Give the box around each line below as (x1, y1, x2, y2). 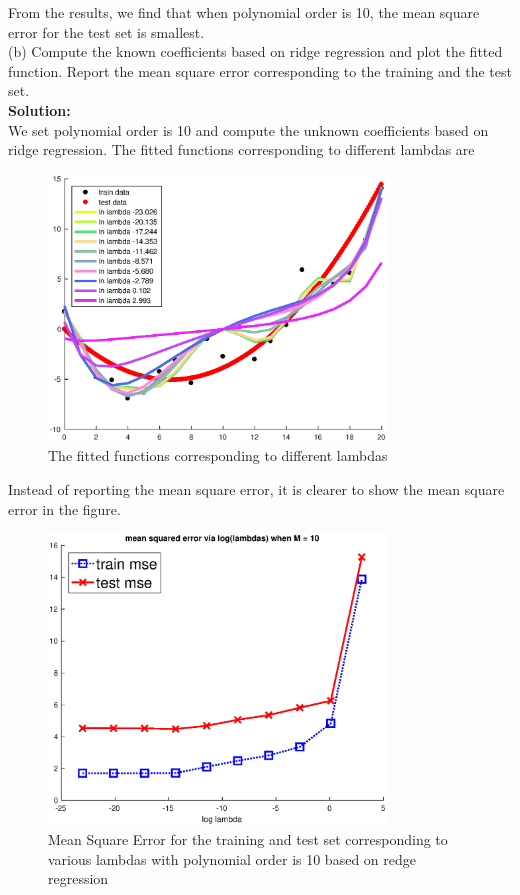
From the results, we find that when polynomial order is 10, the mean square (8, 2, 480, 22)
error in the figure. (8, 498, 121, 519)
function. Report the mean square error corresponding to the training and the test (8, 60, 512, 81)
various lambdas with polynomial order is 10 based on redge (48, 848, 416, 869)
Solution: (8, 99, 71, 120)
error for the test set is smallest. (8, 21, 205, 42)
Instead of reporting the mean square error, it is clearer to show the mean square (8, 478, 505, 499)
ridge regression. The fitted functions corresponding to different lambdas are (8, 139, 475, 160)
